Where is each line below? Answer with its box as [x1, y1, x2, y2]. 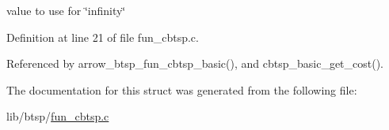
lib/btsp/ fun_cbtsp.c [6, 108, 109, 124]
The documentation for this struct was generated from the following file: [6, 81, 357, 98]
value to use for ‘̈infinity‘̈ [6, 2, 126, 18]
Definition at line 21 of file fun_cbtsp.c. [6, 28, 199, 45]
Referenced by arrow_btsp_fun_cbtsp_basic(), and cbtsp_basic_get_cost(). [6, 55, 384, 72]
